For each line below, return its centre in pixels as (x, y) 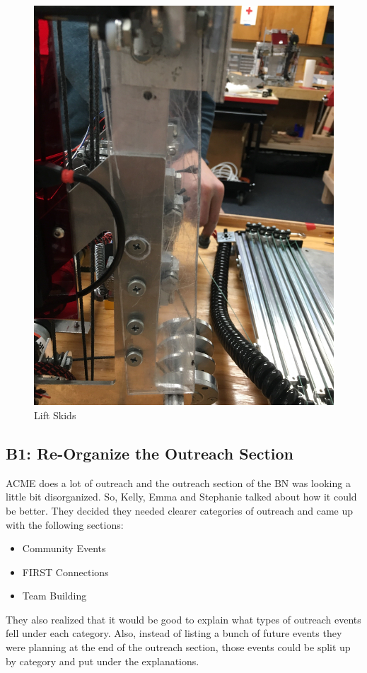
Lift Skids (55, 415)
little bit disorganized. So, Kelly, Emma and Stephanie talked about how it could (181, 497)
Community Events (64, 548)
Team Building (54, 596)
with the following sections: (65, 524)
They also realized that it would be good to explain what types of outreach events (183, 619)
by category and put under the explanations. (103, 661)
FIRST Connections (65, 572)
